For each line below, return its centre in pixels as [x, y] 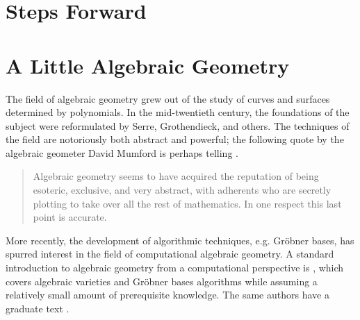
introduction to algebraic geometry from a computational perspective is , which [175, 268]
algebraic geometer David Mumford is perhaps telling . [122, 152]
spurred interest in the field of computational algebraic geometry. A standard [170, 254]
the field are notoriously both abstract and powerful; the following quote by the [175, 139]
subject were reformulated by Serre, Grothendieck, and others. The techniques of [178, 125]
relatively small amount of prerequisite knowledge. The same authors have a [167, 295]
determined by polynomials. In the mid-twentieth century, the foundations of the [178, 112]
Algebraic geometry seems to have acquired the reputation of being [176, 176]
